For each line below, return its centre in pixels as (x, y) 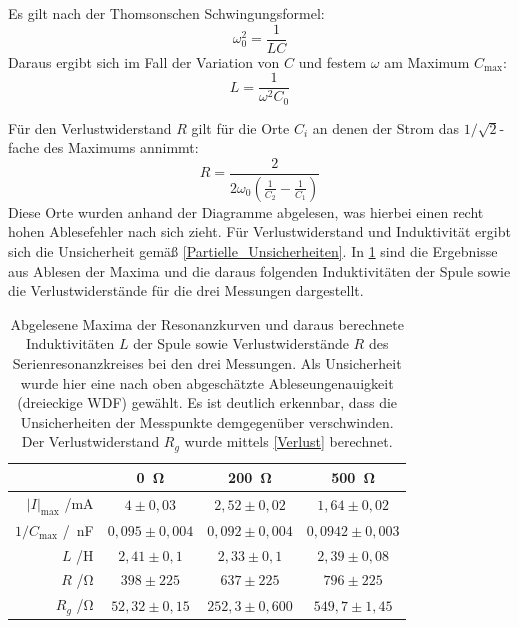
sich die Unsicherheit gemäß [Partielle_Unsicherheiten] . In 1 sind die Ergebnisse (253, 251)
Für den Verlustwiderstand (90, 127)
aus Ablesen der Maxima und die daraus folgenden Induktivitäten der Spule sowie (259, 270)
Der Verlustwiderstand (90, 441)
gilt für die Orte (240, 127)
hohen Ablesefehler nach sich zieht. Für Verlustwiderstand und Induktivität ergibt (259, 231)
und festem (332, 61)
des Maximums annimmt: (121, 147)
